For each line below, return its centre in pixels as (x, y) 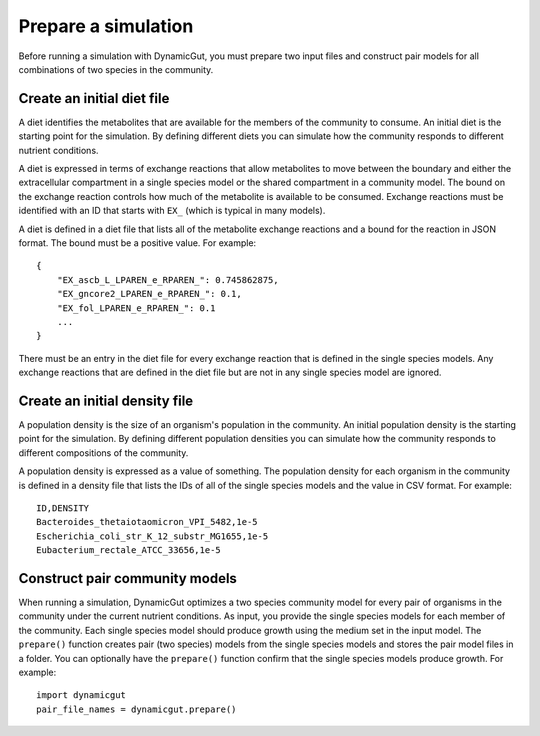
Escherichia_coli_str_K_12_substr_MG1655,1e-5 (152, 536)
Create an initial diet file (94, 98)
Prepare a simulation (106, 26)
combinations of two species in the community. (116, 69)
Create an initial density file (106, 400)
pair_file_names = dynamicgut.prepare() (136, 709)
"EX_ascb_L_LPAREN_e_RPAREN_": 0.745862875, (167, 279)
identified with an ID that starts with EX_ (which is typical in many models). (172, 211)
